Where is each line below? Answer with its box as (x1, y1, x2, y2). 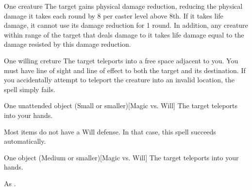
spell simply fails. (4, 84, 55, 94)
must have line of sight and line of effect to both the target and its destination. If (4, 65, 246, 75)
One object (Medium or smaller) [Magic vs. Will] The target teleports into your (4, 152, 239, 162)
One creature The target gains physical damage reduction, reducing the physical (4, 1, 243, 11)
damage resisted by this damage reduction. (4, 39, 131, 49)
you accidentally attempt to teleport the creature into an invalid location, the (4, 75, 235, 85)
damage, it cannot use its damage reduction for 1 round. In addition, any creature (4, 20, 248, 30)
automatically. (4, 136, 46, 146)
